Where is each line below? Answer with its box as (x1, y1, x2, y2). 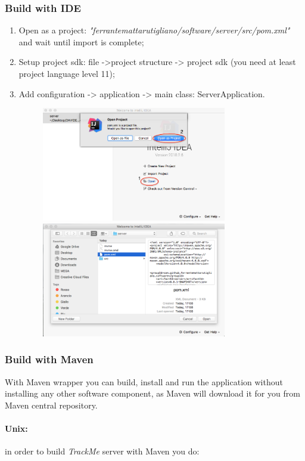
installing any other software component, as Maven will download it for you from (5, 387, 300, 400)
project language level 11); (18, 67, 115, 79)
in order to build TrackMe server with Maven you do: (5, 445, 200, 457)
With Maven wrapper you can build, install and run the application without (5, 375, 283, 388)
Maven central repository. (5, 398, 98, 411)
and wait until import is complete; (18, 35, 144, 48)
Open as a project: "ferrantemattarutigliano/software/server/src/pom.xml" (18, 24, 290, 36)
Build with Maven (5, 352, 94, 367)
